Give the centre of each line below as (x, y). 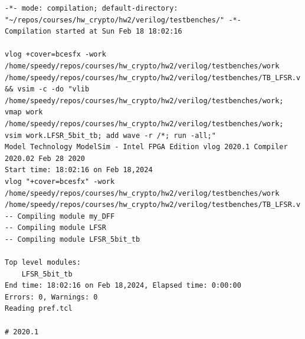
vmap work (24, 112)
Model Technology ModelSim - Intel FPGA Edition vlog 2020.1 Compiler (146, 147)
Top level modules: (43, 263)
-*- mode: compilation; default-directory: (91, 8)
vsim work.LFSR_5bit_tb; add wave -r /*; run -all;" (110, 135)
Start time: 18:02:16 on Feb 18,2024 (79, 170)
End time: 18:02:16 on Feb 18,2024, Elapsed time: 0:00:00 (123, 286)
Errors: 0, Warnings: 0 (51, 297)
